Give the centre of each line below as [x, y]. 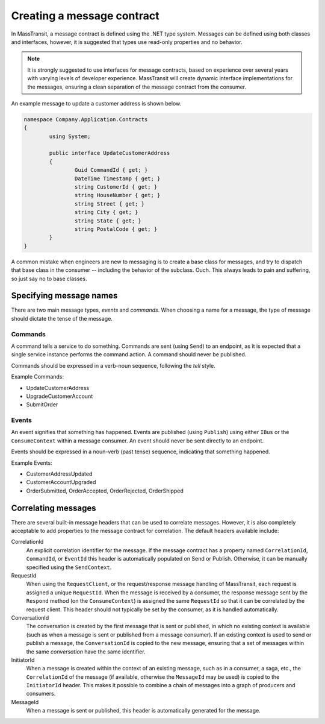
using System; [70, 136]
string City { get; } [106, 212]
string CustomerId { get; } [116, 187]
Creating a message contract [85, 16]
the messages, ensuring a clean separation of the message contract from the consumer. [137, 87]
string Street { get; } [109, 204]
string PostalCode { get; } [116, 229]
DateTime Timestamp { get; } [117, 178]
